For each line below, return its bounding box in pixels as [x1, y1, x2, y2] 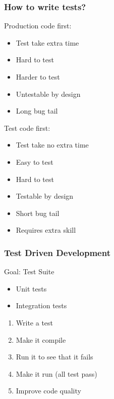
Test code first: [4, 122, 50, 133]
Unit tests [16, 283, 47, 294]
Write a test [16, 317, 53, 328]
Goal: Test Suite [4, 266, 54, 277]
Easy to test [16, 156, 53, 167]
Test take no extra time [16, 139, 89, 150]
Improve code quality [16, 385, 81, 396]
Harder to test [16, 71, 60, 82]
